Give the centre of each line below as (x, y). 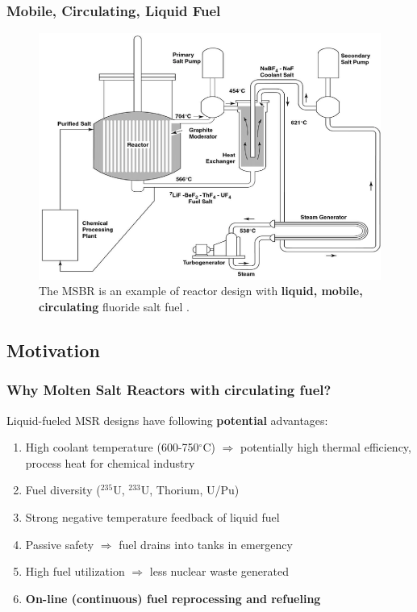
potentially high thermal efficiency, (325, 447)
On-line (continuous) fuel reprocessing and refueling (173, 598)
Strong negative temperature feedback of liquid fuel (152, 517)
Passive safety (60, 544)
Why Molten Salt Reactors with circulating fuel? (169, 390)
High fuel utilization (75, 571)
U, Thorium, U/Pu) (190, 490)
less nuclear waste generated (219, 571)
